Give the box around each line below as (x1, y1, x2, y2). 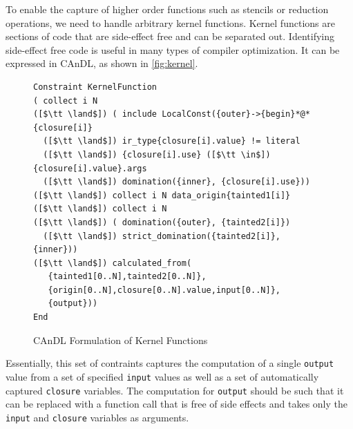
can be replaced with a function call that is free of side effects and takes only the (6, 397, 348, 411)
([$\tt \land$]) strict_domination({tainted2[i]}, (43, 231, 280, 241)
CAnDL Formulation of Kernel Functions (33, 332, 208, 347)
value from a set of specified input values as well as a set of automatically (6, 369, 319, 383)
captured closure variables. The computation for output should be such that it (6, 383, 344, 397)
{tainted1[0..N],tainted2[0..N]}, (48, 271, 207, 282)
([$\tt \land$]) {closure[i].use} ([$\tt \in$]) (43, 149, 271, 160)
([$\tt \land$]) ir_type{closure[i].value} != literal (43, 136, 300, 146)
